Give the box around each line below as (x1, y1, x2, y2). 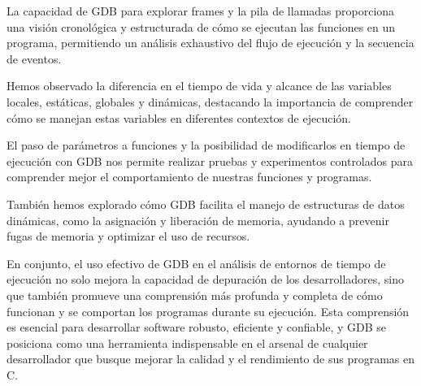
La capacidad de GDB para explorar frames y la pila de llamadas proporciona (7, 2, 395, 19)
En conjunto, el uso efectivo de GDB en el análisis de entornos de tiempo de (7, 254, 386, 271)
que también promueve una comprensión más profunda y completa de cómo (7, 286, 383, 303)
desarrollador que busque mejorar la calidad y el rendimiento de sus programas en (7, 350, 414, 367)
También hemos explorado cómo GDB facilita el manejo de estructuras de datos (7, 195, 405, 212)
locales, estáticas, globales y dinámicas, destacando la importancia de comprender (7, 93, 414, 110)
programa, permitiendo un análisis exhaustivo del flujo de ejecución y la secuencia (7, 34, 414, 51)
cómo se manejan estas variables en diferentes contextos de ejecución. (7, 109, 351, 126)
